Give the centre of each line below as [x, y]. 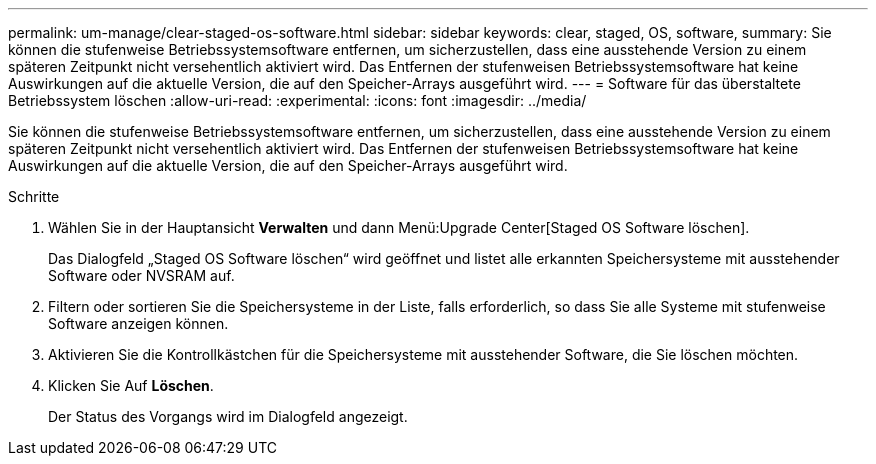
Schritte [34, 196]
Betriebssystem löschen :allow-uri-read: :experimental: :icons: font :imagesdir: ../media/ [297, 100]
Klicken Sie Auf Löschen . [131, 385]
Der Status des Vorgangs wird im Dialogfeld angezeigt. [228, 416]
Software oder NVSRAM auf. [141, 275]
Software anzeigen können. [138, 323]
